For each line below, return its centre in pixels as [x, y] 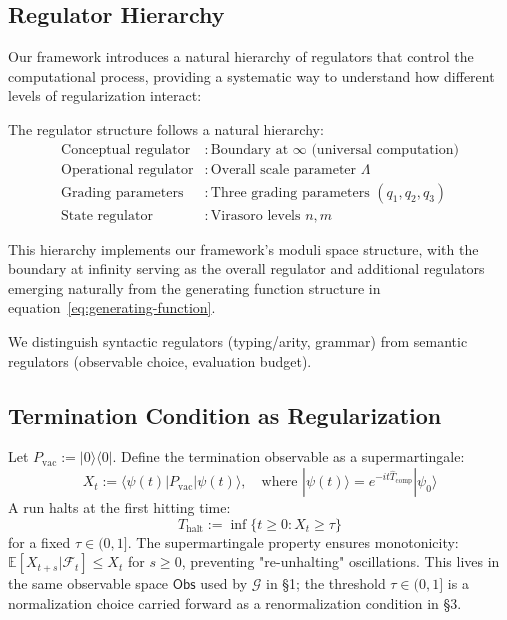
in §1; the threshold [326, 583]
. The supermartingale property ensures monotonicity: [293, 541]
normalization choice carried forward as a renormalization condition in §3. [235, 602]
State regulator [107, 215]
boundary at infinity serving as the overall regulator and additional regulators [246, 268]
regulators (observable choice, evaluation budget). [160, 360]
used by [224, 583]
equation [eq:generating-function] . [112, 307]
